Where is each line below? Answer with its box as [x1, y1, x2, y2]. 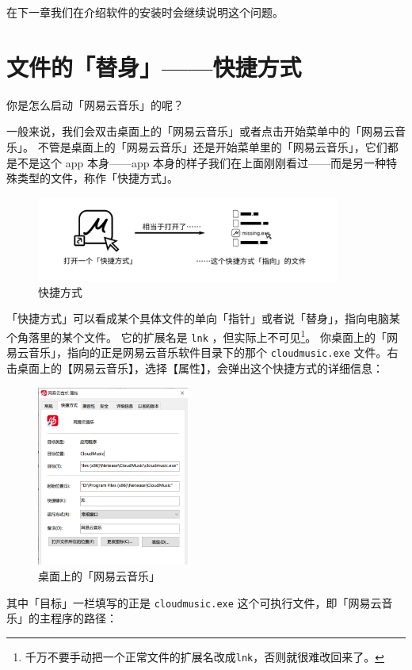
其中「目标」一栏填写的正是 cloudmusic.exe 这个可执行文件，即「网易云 [6, 594, 382, 611]
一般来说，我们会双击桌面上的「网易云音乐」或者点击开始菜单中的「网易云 [6, 123, 395, 140]
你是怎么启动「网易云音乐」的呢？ [6, 96, 184, 113]
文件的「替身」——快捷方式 [6, 50, 302, 82]
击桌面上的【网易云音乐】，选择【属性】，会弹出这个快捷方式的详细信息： [6, 359, 383, 376]
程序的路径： [50, 610, 117, 626]
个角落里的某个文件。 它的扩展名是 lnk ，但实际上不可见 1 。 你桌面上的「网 [6, 327, 398, 345]
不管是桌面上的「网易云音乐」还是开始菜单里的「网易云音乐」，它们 [37, 138, 387, 155]
